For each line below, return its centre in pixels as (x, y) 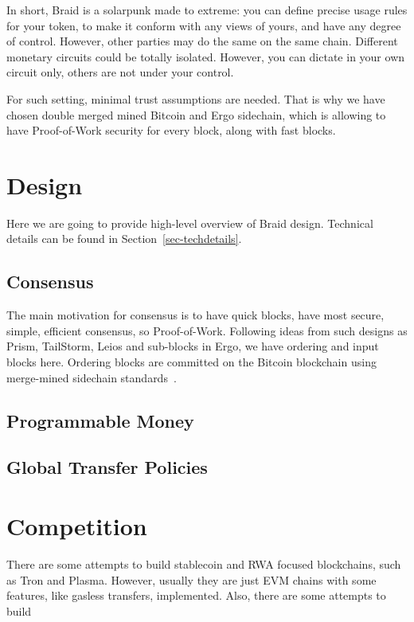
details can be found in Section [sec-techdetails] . (124, 239)
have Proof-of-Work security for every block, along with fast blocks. (171, 130)
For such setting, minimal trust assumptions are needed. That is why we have (196, 98)
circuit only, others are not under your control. (120, 72)
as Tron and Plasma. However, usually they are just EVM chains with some (191, 579)
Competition (77, 525)
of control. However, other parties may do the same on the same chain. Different (202, 41)
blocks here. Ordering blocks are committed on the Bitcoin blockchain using (191, 362)
